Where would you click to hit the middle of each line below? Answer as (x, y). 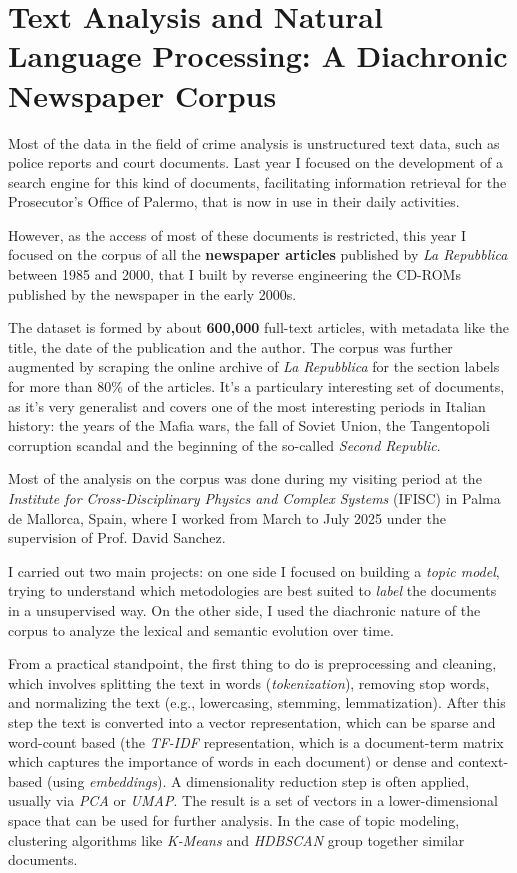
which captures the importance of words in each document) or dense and (231, 761)
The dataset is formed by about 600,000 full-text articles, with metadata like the (259, 327)
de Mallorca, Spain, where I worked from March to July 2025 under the (227, 517)
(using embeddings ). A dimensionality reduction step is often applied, (258, 780)
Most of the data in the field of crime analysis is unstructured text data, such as (254, 142)
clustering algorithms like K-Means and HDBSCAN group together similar (236, 839)
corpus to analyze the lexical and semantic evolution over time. (201, 629)
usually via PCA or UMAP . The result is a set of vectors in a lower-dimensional (253, 800)
